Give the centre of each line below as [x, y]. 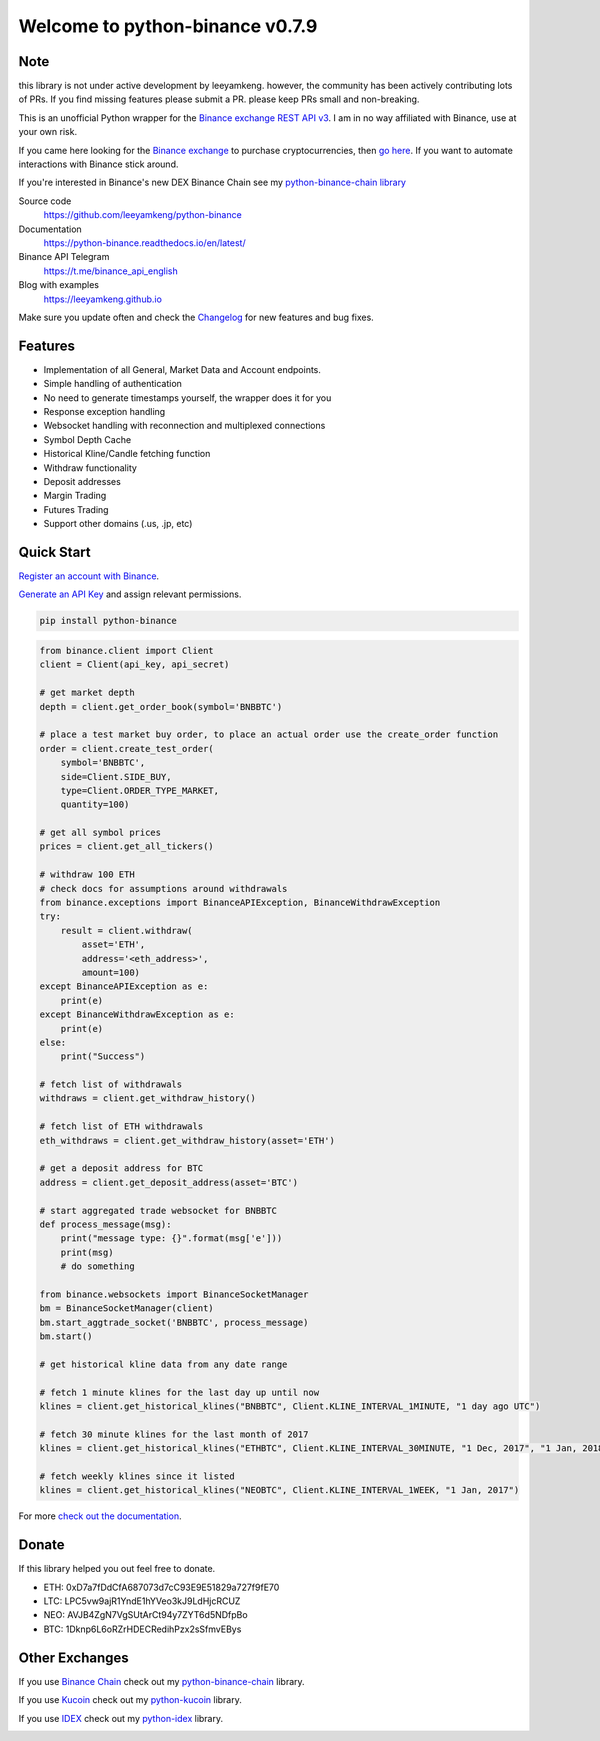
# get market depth [87, 693]
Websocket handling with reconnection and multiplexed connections [184, 426]
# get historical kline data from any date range [163, 1364]
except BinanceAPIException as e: [124, 986]
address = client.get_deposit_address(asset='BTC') [169, 1182]
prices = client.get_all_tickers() [126, 846]
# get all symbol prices [100, 833]
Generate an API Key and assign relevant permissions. [130, 594]
